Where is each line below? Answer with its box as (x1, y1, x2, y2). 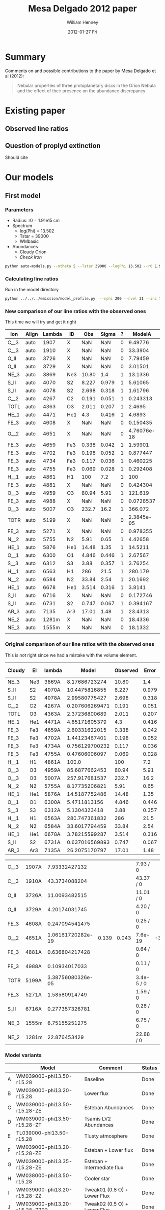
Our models (5, 172, 54, 183)
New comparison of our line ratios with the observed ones (5, 308, 146, 314)
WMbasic (19, 238, 39, 244)
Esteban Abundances (84, 1104, 134, 1111)
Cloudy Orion (19, 249, 47, 255)
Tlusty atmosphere (84, 1132, 128, 1139)
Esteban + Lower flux (84, 1146, 134, 1153)
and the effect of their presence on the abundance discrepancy (17, 87, 146, 94)
